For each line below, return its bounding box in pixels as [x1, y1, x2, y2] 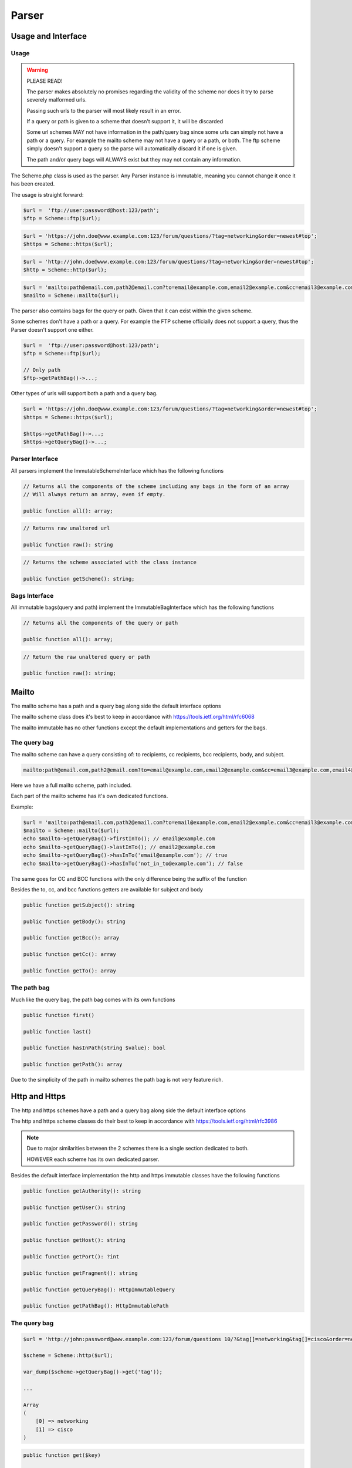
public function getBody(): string [23, 918, 126, 925]
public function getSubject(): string [23, 901, 135, 908]
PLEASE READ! [26, 77, 63, 85]
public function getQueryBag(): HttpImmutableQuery [23, 1286, 175, 1293]
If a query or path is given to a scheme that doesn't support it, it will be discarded [26, 118, 224, 125]
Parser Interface [11, 455, 59, 463]
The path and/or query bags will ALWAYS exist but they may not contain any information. [26, 156, 242, 163]
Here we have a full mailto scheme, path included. [11, 782, 132, 789]
